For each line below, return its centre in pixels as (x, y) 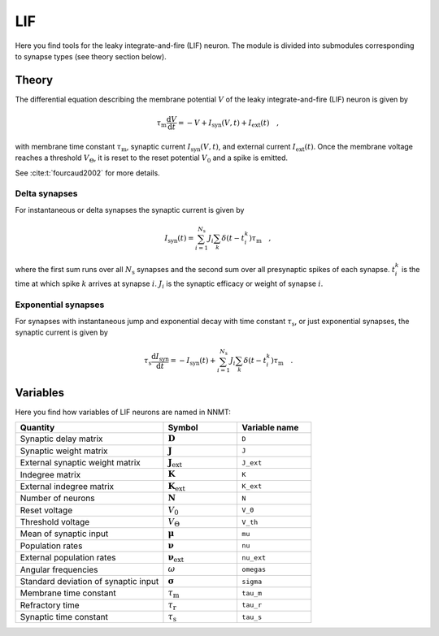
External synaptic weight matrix (80, 463)
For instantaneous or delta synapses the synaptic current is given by (130, 210)
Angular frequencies (59, 569)
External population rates (68, 558)
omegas (254, 570)
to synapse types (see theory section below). (91, 56)
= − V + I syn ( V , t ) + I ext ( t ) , (228, 123)
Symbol (183, 428)
